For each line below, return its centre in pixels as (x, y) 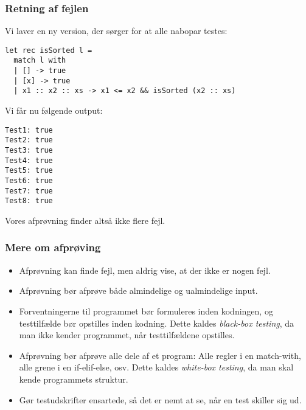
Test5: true (29, 171)
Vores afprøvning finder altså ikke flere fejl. (85, 220)
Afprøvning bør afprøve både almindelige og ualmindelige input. (138, 290)
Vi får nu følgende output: (54, 110)
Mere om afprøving (53, 247)
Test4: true (29, 160)
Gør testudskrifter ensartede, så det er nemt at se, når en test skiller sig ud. (160, 399)
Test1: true (29, 130)
